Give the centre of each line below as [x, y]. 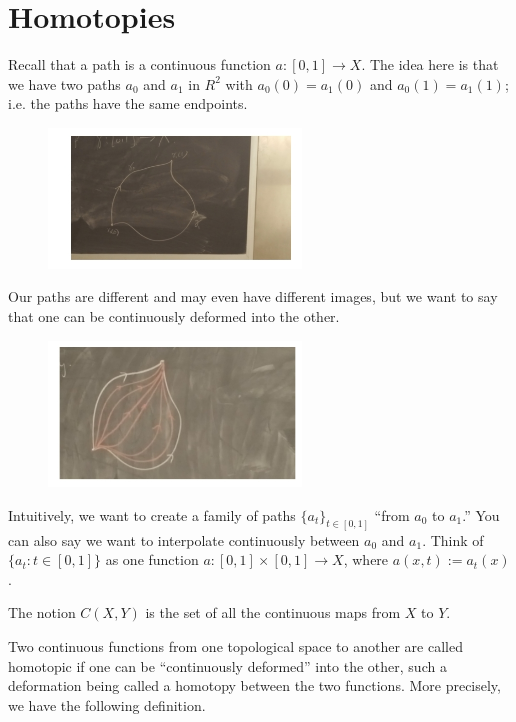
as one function [152, 559]
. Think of [453, 539]
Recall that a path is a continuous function [139, 64]
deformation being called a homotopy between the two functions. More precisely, [254, 685]
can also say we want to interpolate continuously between [184, 539]
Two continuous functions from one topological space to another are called [235, 645]
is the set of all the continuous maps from [273, 612]
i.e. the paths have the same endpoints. [128, 103]
